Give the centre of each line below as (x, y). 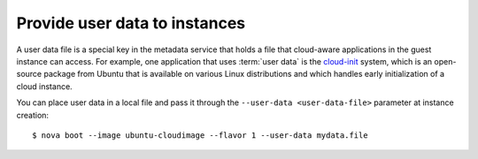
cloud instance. (44, 86)
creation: (32, 115)
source (29, 74)
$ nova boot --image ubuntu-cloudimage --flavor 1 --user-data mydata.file (200, 135)
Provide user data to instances (131, 23)
